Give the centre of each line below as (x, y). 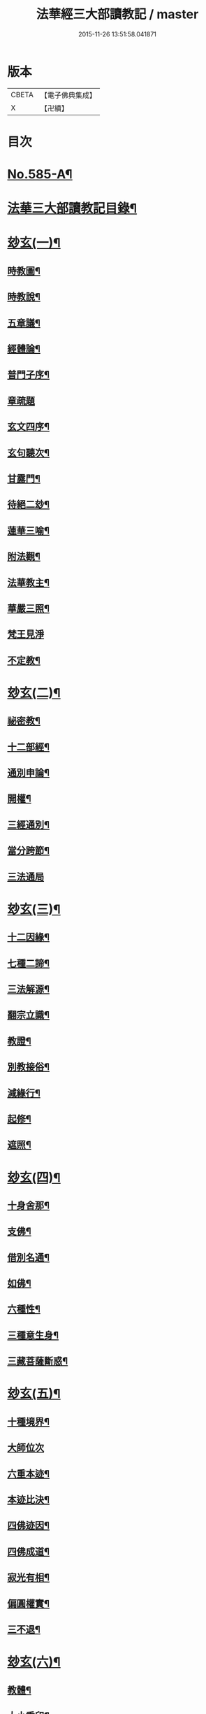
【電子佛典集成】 (68, 95)
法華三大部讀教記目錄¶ (72, 209)
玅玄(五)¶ (34, 1394)
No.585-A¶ (40, 174)
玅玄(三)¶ (34, 909)
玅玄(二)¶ (34, 693)
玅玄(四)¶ (34, 1177)
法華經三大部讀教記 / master (117, 14)
